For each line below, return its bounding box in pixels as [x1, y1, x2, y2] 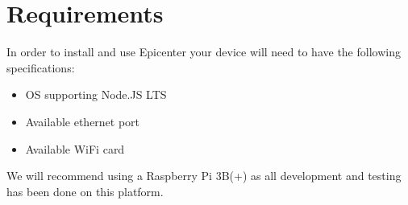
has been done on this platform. [6, 182, 164, 199]
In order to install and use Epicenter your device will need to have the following [6, 43, 401, 60]
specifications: [6, 59, 75, 76]
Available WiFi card [25, 140, 125, 157]
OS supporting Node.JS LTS [25, 86, 167, 103]
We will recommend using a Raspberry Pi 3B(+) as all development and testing [6, 167, 402, 184]
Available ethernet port [25, 113, 140, 129]
